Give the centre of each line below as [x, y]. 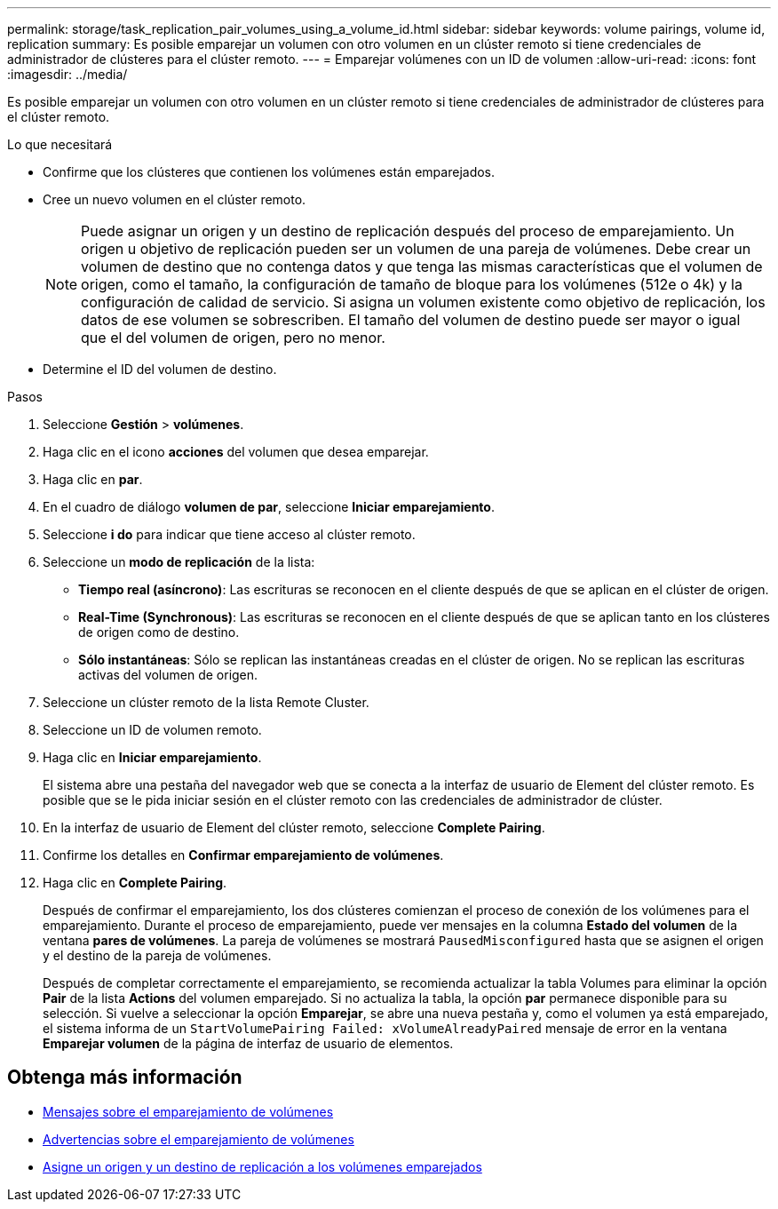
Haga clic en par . [93, 479]
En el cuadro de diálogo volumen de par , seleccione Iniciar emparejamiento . [269, 507]
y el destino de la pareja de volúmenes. [157, 955]
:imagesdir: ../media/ [67, 74]
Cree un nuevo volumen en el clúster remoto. [175, 199]
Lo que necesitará [60, 144]
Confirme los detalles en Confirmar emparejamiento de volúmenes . [243, 855]
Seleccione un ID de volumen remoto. [152, 730]
